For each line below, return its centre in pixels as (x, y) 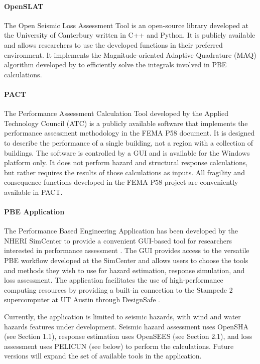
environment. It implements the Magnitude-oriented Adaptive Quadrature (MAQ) (130, 54)
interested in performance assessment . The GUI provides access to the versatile (127, 250)
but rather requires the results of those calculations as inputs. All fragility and (124, 172)
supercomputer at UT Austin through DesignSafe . (82, 299)
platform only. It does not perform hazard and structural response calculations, (126, 162)
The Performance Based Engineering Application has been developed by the (121, 231)
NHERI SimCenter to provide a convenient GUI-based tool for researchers (118, 240)
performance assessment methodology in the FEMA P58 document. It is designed (129, 133)
